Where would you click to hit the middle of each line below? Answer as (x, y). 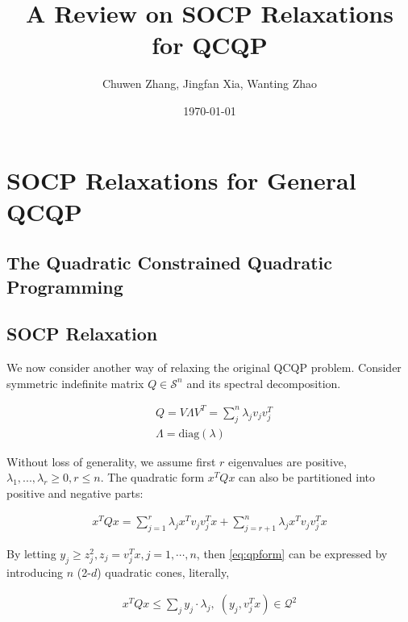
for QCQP (210, 45)
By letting (31, 553)
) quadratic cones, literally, (163, 572)
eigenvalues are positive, (287, 461)
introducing (35, 572)
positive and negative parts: (75, 493)
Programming (65, 286)
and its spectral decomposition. (264, 383)
